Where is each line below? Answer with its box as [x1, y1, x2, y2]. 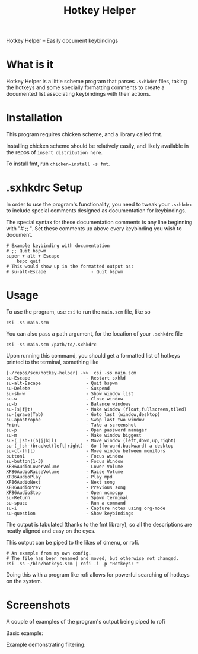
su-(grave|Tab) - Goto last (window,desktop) [6, 411, 161, 417]
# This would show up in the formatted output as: [6, 264, 134, 270]
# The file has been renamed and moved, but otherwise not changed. [6, 555, 179, 561]
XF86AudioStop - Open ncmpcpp [6, 489, 123, 496]
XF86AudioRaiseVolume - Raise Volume [6, 468, 123, 475]
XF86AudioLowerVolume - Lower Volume [6, 464, 123, 470]
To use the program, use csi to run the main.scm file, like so [6, 308, 151, 315]
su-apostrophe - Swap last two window [6, 417, 145, 423]
